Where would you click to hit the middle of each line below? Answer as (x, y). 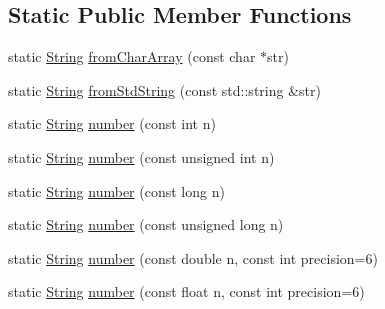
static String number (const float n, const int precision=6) (186, 291)
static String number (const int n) (112, 123)
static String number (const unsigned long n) (146, 224)
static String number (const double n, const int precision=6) (193, 257)
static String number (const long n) (116, 190)
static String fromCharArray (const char (132, 56)
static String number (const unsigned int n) (141, 156)
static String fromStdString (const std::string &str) (164, 89)
